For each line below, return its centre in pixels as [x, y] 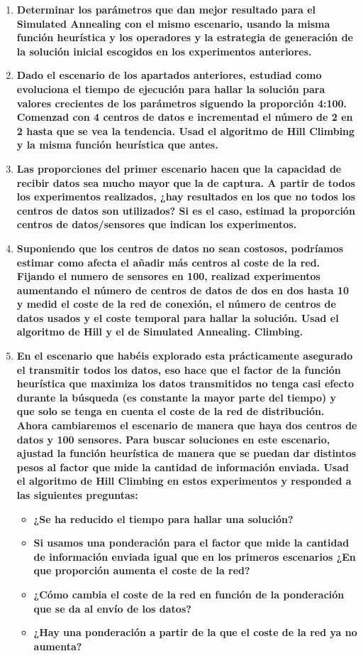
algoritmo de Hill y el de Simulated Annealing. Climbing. [160, 332]
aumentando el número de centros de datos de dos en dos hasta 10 [183, 290]
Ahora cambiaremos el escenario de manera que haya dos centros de [187, 425]
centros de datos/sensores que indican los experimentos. [157, 224]
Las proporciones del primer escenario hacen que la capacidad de [179, 168]
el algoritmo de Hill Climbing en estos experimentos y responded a [184, 481]
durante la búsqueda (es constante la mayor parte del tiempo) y [177, 397]
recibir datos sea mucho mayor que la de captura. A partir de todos [186, 182]
